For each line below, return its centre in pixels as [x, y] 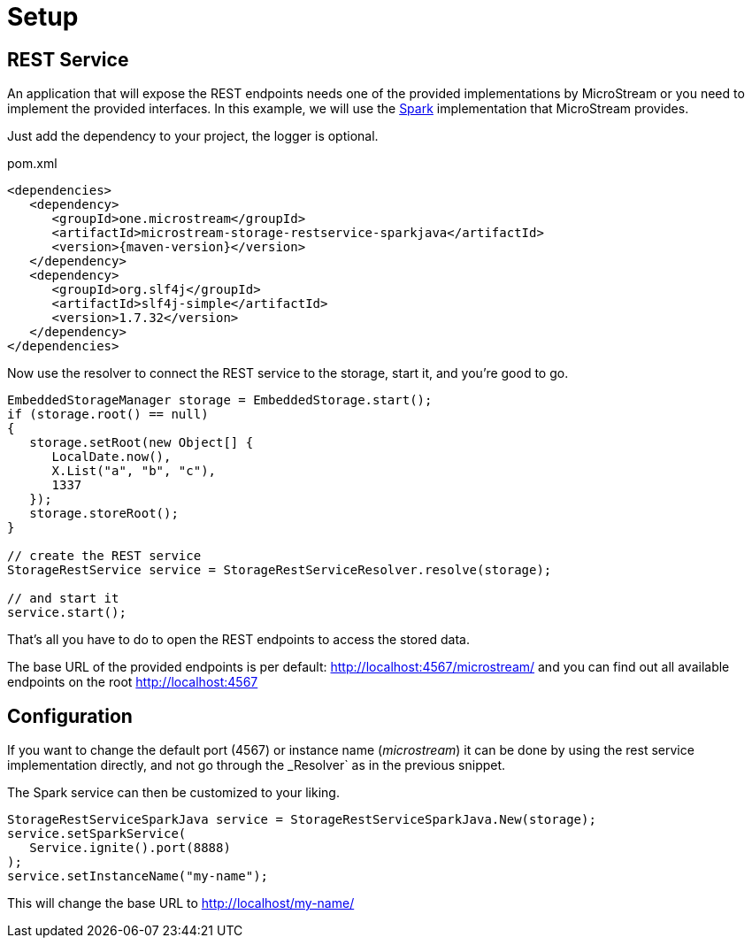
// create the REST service [104, 556]
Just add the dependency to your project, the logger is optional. [193, 136]
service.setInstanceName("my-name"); [138, 876]
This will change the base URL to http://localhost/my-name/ [181, 903]
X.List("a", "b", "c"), [134, 471]
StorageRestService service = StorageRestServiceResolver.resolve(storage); [280, 570]
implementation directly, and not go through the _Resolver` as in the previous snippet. [257, 765]
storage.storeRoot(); [104, 514]
